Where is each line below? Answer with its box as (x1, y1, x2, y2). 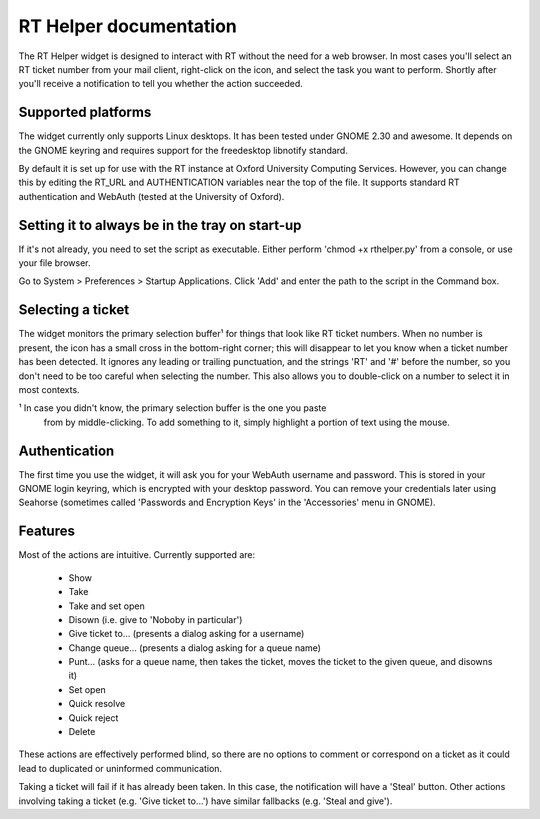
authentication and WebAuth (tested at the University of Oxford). (18, 190, 285, 202)
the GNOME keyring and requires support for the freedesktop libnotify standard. (18, 144, 349, 156)
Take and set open (68, 600, 145, 612)
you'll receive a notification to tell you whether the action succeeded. (18, 78, 304, 90)
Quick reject (68, 711, 119, 724)
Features (18, 523, 75, 540)
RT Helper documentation (18, 15, 237, 37)
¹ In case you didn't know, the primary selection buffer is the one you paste (18, 402, 327, 414)
